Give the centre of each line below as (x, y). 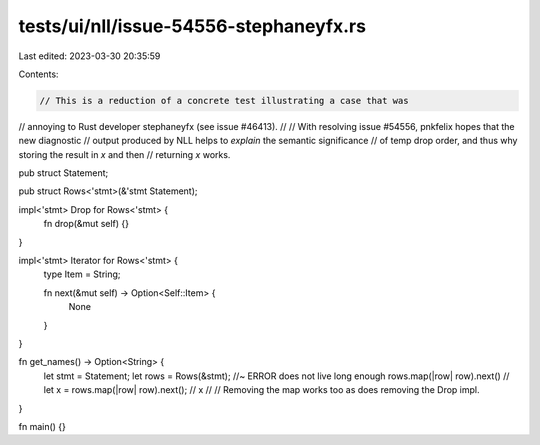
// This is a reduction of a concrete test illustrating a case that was (224, 100)
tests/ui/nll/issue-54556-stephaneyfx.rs (192, 26)
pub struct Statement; (63, 173)
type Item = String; (82, 274)
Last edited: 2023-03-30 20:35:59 (89, 56)
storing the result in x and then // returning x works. (124, 154)
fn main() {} (42, 426)
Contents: (38, 74)
